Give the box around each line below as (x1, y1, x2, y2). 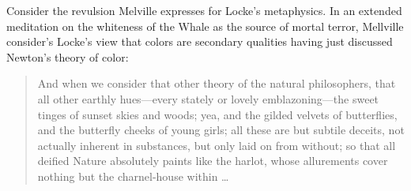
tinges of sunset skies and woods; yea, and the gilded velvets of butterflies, (37, 106, 398, 122)
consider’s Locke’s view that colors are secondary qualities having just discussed (6, 33, 393, 50)
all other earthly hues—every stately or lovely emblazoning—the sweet (37, 90, 379, 107)
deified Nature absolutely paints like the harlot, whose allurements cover (37, 152, 388, 169)
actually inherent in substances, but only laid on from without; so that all (37, 137, 396, 153)
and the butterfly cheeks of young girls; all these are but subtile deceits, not (37, 122, 405, 138)
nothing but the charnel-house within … (37, 167, 229, 184)
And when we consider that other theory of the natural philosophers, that (37, 75, 396, 92)
